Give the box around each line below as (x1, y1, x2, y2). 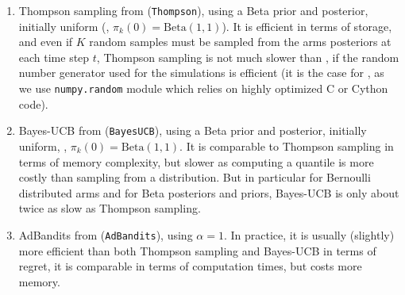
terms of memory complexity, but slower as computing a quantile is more (18, 153, 374, 170)
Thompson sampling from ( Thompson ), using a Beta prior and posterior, (18, 2, 368, 18)
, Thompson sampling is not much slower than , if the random (96, 48, 399, 65)
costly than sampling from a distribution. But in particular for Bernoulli (18, 169, 371, 186)
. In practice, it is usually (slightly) (223, 226, 395, 243)
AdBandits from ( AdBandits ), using (18, 226, 193, 243)
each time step (18, 48, 90, 65)
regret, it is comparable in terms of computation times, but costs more (18, 258, 362, 274)
